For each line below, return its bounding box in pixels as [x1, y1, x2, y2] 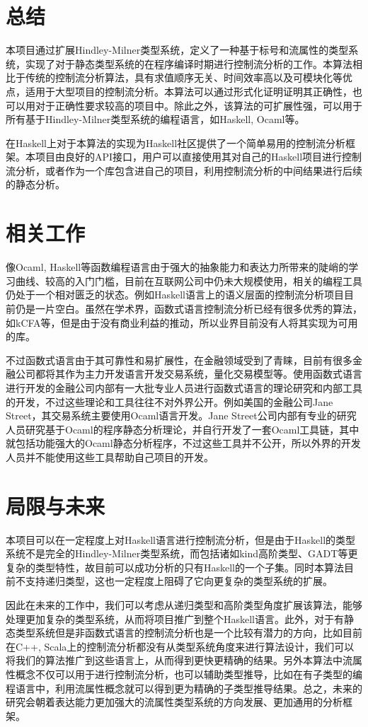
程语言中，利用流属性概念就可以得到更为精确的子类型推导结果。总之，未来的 [6, 680, 362, 695]
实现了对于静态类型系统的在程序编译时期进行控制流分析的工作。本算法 [25, 56, 352, 71]
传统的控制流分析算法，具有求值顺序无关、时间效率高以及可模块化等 [25, 70, 343, 85]
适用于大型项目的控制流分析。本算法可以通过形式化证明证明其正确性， [25, 83, 352, 98]
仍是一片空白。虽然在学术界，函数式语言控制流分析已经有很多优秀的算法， [15, 301, 362, 315]
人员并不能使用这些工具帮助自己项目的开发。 [6, 449, 214, 464]
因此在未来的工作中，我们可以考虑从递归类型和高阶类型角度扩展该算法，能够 [6, 598, 362, 612]
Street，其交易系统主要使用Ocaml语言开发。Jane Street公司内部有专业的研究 [6, 408, 357, 423]
